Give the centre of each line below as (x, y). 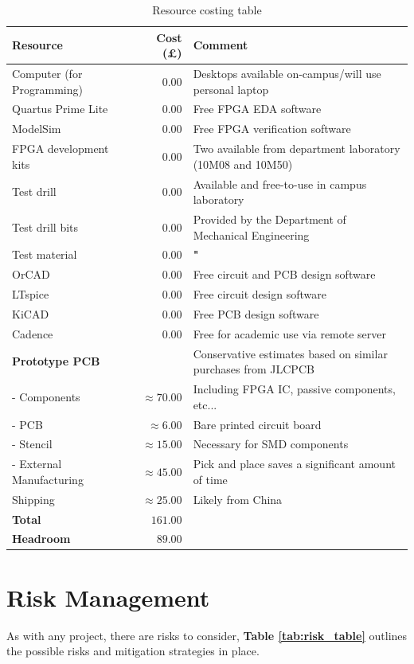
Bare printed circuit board (257, 424)
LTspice (31, 294)
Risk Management (108, 597)
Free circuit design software (260, 294)
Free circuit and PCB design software (284, 274)
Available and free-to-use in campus (280, 184)
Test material (45, 254)
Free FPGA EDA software (257, 109)
